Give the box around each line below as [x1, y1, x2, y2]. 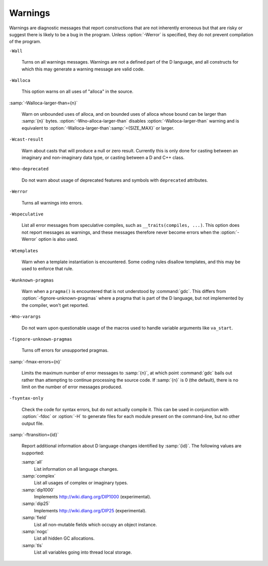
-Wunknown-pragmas [9, 277, 54, 283]
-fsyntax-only [9, 395, 44, 401]
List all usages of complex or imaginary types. [34, 480, 129, 486]
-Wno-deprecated [9, 166, 49, 172]
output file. [21, 420, 44, 426]
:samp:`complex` [21, 473, 56, 479]
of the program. [9, 39, 42, 45]
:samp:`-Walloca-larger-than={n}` [9, 100, 78, 106]
